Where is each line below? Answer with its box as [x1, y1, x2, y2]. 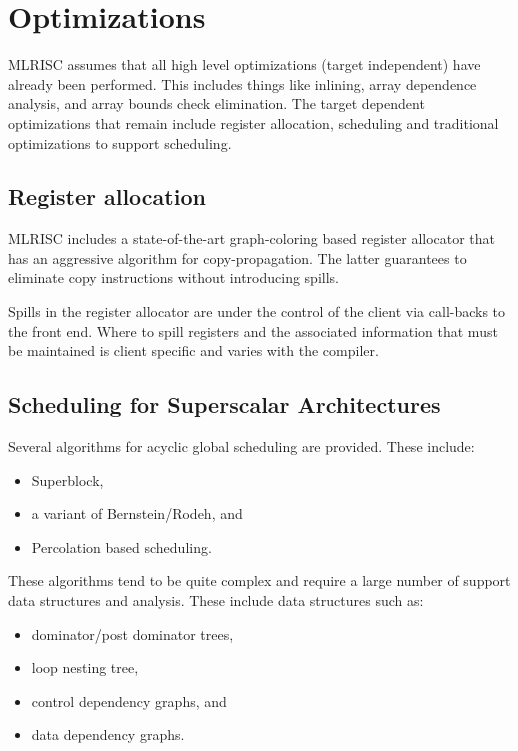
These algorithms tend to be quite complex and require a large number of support [8, 570, 511, 591]
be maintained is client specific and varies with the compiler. [8, 340, 379, 361]
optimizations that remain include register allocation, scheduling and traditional [8, 112, 499, 133]
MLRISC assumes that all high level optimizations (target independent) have [8, 54, 481, 75]
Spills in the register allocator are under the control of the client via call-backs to [8, 301, 506, 322]
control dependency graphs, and [31, 690, 227, 711]
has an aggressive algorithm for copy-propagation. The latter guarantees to [8, 247, 467, 268]
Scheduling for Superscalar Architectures [8, 389, 441, 420]
